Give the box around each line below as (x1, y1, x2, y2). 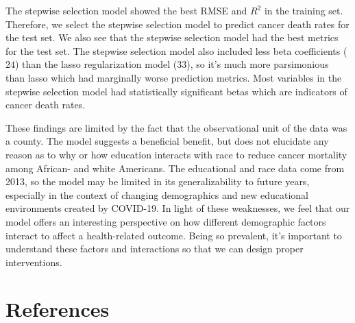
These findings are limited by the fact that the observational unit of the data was (5, 120, 347, 134)
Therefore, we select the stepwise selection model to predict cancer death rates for (5, 16, 350, 31)
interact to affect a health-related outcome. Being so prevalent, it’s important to (5, 228, 342, 242)
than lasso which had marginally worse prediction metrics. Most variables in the (5, 70, 342, 84)
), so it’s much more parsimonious (186, 57, 329, 71)
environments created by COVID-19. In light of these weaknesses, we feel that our (5, 201, 350, 215)
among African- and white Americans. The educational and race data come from (5, 160, 345, 175)
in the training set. (264, 3, 343, 17)
